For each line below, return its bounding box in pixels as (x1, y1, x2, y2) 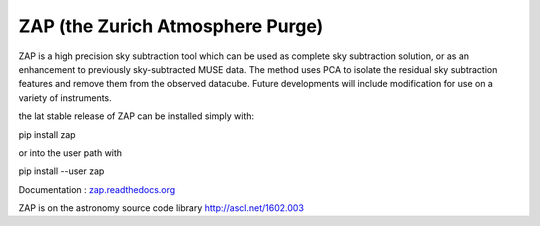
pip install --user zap (18, 165, 105, 177)
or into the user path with (18, 146, 123, 159)
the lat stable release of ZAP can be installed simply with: (18, 110, 255, 122)
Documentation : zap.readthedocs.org (18, 183, 176, 195)
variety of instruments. (18, 91, 112, 104)
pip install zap (18, 128, 76, 140)
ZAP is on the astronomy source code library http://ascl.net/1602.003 (18, 202, 305, 214)
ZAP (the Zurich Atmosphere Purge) (18, 15, 324, 37)
